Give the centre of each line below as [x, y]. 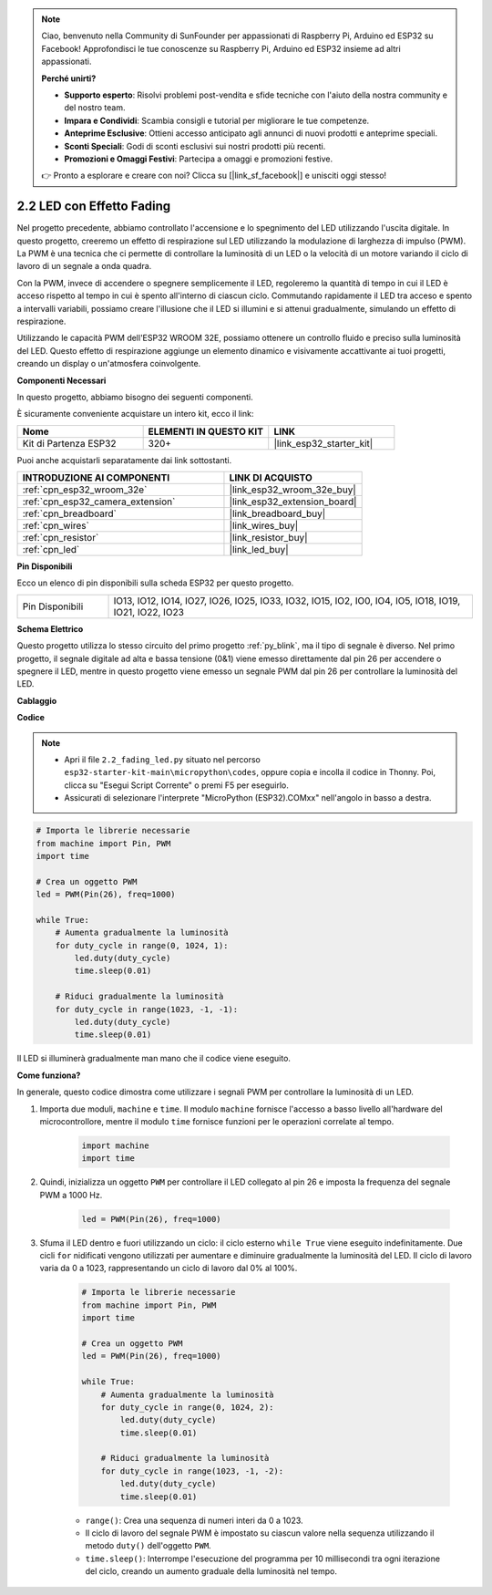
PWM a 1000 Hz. [71, 1195]
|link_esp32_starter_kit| [323, 443]
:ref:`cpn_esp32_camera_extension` [99, 502]
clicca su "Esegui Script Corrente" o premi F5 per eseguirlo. [176, 785]
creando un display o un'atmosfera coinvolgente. [109, 364]
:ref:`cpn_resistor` [61, 538]
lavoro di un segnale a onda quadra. [84, 266]
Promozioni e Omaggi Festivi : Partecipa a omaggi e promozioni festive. [198, 159]
